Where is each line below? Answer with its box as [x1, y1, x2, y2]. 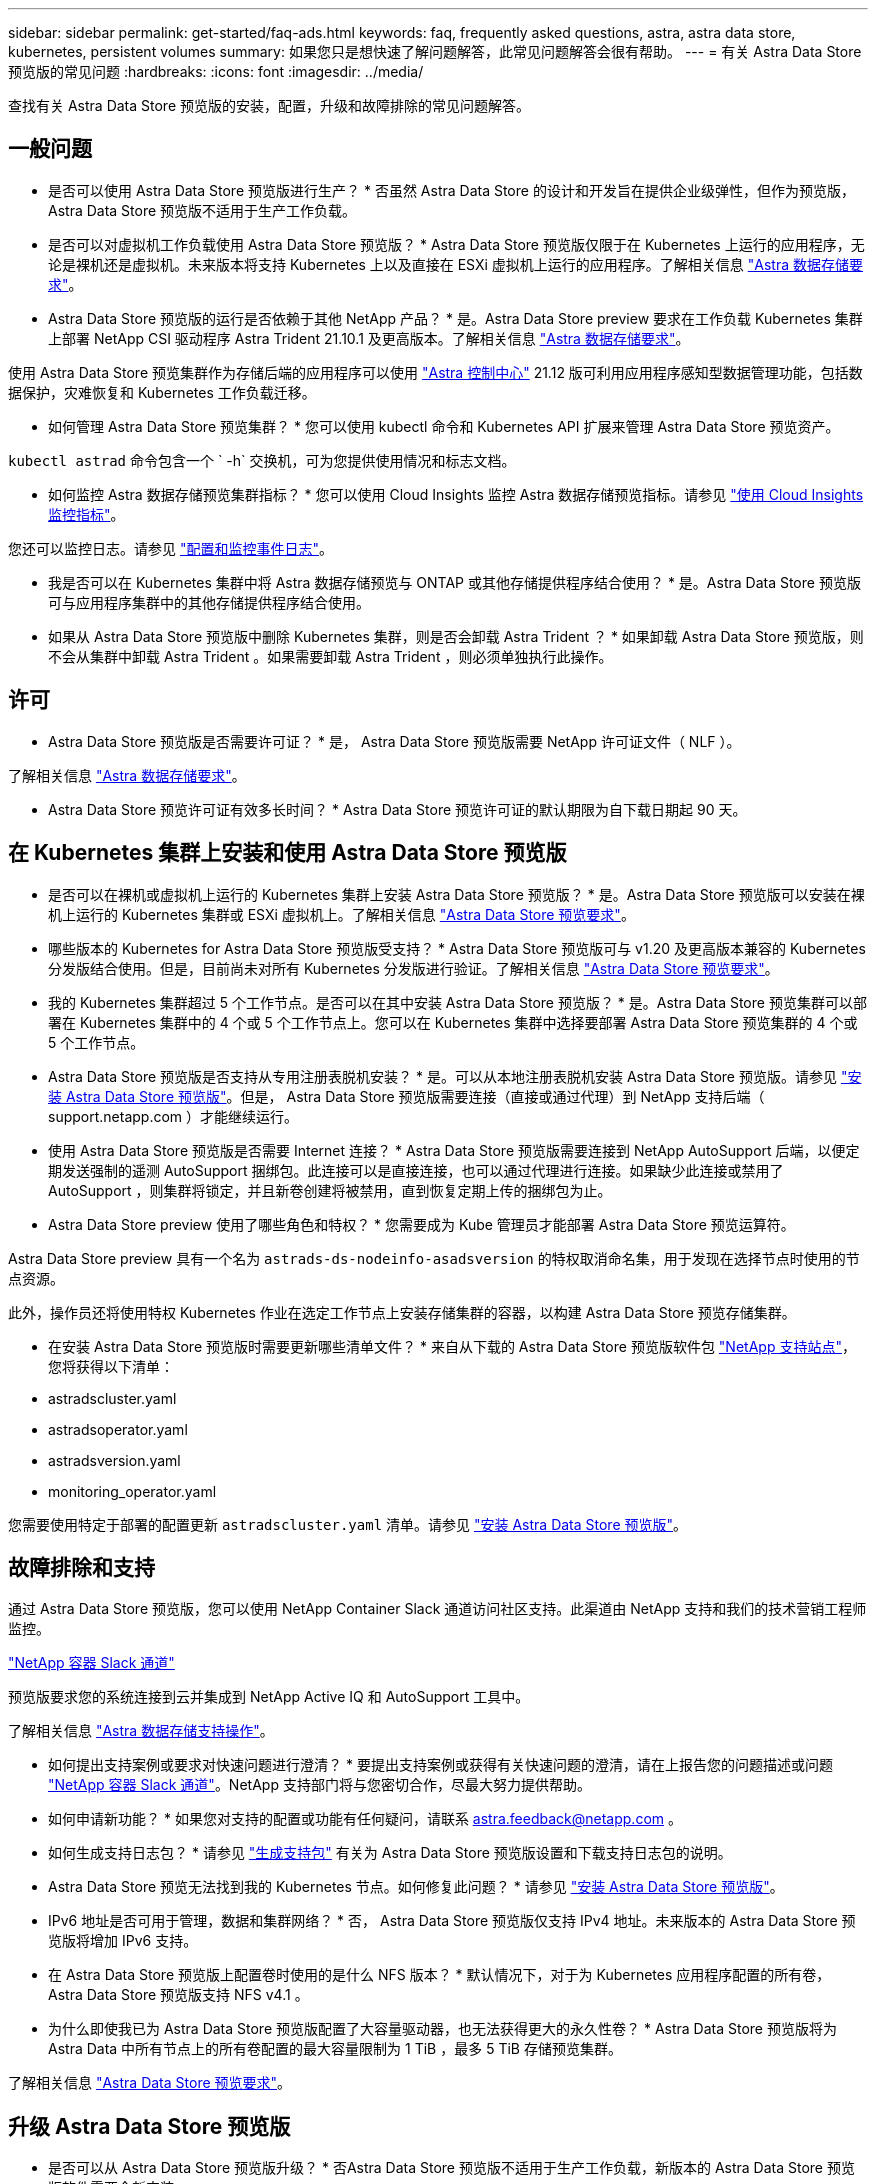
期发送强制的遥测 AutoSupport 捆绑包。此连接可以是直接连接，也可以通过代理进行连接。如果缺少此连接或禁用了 [48, 1161, 784, 1179]
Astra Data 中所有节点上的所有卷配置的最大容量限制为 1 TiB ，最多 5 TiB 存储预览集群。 [48, 2040, 622, 2058]
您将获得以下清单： [48, 1357, 174, 1375]
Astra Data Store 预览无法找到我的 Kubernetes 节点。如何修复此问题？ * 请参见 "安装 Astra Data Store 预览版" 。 [48, 1878, 784, 1896]
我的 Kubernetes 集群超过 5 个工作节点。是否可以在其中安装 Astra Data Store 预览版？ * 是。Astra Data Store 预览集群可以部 [48, 993, 867, 1011]
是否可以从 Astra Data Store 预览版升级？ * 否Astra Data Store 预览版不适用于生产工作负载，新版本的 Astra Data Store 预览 [48, 2159, 855, 2177]
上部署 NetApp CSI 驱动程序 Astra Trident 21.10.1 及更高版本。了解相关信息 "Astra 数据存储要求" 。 [48, 329, 690, 347]
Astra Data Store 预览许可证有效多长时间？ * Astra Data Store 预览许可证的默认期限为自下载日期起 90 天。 [48, 800, 747, 818]
